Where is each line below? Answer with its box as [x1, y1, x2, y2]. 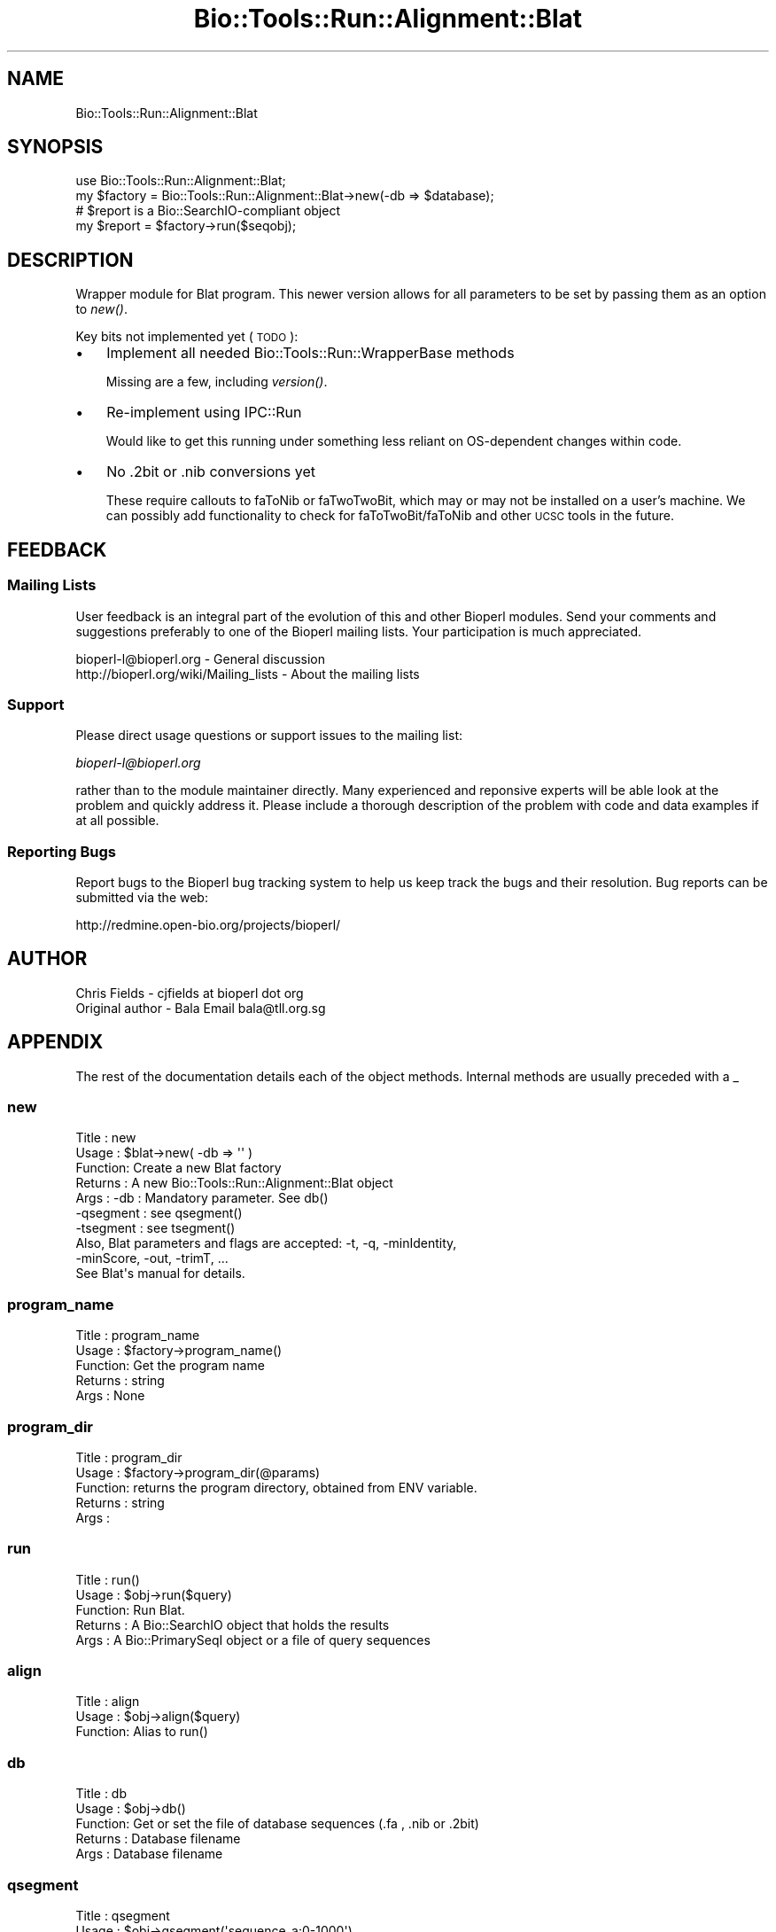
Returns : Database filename [75, 1831, 241, 1847]
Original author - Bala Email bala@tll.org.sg [75, 1000, 326, 1016]
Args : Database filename [75, 1846, 223, 1862]
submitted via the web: [75, 890, 208, 905]
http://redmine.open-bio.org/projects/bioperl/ [75, 917, 341, 932]
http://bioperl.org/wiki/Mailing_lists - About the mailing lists [75, 666, 420, 682]
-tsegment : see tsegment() [75, 1220, 236, 1236]
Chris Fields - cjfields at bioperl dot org [75, 985, 304, 1001]
